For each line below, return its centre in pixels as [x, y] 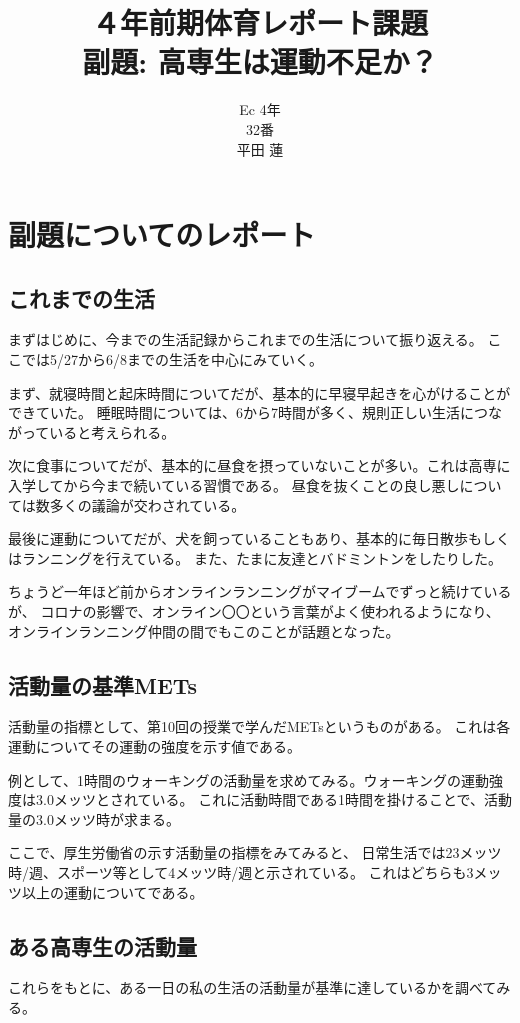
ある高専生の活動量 [102, 945]
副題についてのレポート [162, 234]
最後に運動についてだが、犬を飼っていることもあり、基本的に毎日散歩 [238, 538]
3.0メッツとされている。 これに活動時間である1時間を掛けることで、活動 [274, 799]
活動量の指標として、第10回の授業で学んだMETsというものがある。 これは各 [259, 726]
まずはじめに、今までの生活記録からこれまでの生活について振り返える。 [245, 339]
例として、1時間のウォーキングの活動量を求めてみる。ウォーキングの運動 [249, 779]
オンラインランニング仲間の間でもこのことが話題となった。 [204, 630]
